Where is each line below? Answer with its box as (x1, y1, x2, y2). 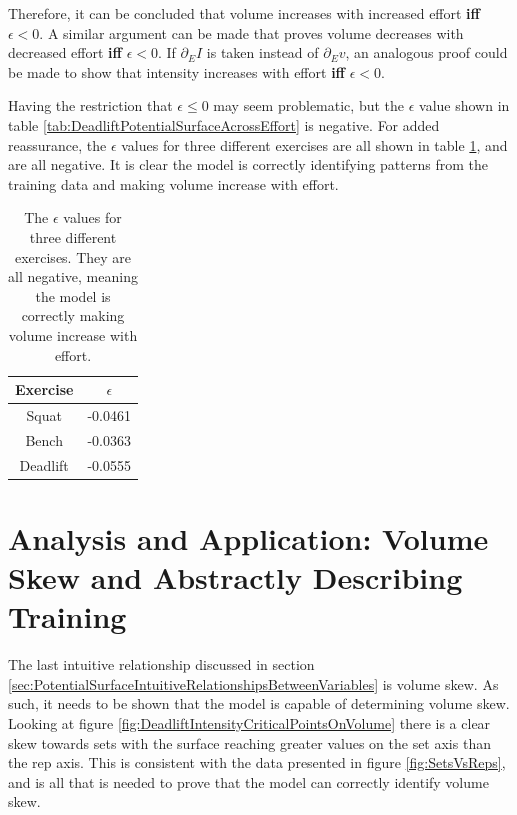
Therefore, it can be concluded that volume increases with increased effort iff (8, 3, 480, 23)
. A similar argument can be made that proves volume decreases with (39, 22, 464, 43)
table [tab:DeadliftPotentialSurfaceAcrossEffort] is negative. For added (8, 114, 440, 135)
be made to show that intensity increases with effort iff (8, 61, 345, 82)
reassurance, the (8, 134, 107, 155)
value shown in (419, 95, 510, 116)
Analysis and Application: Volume (8, 517, 489, 558)
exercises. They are (14, 246, 132, 267)
